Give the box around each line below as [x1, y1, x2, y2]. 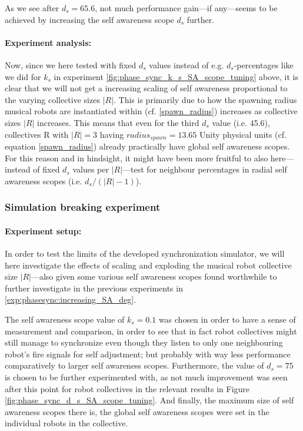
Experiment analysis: [5, 36, 92, 48]
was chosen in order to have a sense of [158, 313, 296, 325]
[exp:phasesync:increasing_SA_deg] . [5, 293, 136, 306]
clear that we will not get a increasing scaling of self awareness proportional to [5, 82, 288, 94]
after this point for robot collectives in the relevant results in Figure [5, 382, 250, 394]
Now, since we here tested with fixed [5, 58, 136, 71]
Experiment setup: [5, 224, 82, 237]
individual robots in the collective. [5, 417, 128, 429]
